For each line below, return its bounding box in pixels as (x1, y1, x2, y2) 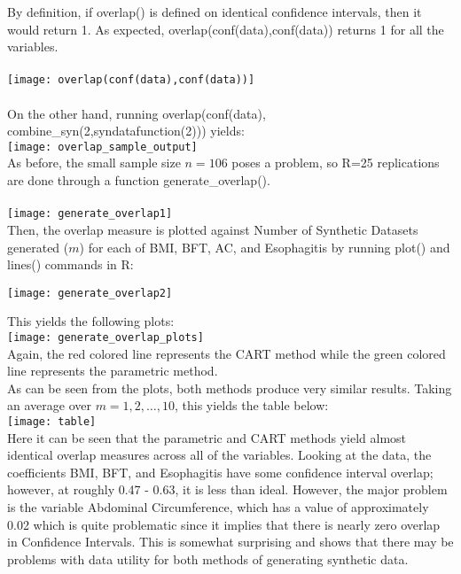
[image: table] (7, 415, 97, 428)
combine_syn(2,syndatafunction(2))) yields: (7, 121, 245, 140)
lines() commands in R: (7, 255, 134, 274)
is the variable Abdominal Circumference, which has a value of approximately (7, 498, 429, 516)
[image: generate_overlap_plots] (7, 330, 204, 344)
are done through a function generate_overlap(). (7, 171, 270, 190)
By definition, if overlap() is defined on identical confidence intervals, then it (7, 3, 422, 20)
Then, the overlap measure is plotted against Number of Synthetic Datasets (7, 220, 418, 238)
